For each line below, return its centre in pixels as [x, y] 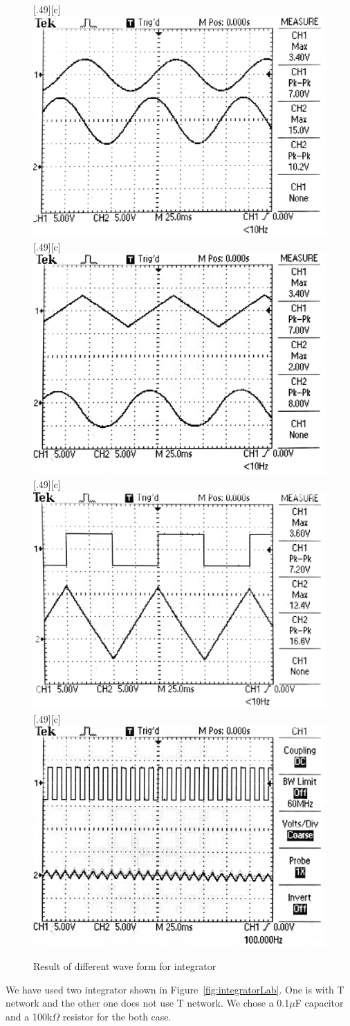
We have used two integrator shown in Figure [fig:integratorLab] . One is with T [175, 989]
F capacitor [319, 1003]
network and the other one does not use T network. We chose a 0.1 [148, 1003]
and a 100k [29, 1016]
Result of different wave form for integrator [125, 965]
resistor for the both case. [117, 1016]
